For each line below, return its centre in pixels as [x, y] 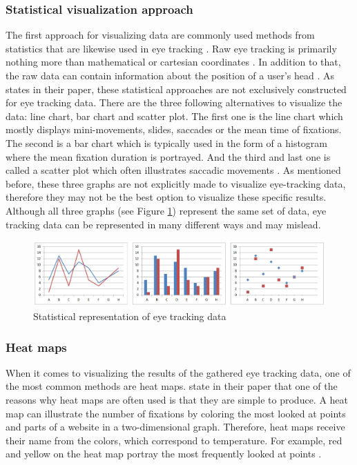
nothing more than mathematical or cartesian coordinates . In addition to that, [173, 62]
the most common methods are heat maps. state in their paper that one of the [172, 386]
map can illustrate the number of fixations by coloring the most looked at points [176, 413]
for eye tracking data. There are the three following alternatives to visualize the [174, 102]
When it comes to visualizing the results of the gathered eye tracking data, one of [178, 372]
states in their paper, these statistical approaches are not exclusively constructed [176, 89]
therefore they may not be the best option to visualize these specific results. [166, 197]
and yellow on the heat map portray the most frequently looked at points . [164, 454]
